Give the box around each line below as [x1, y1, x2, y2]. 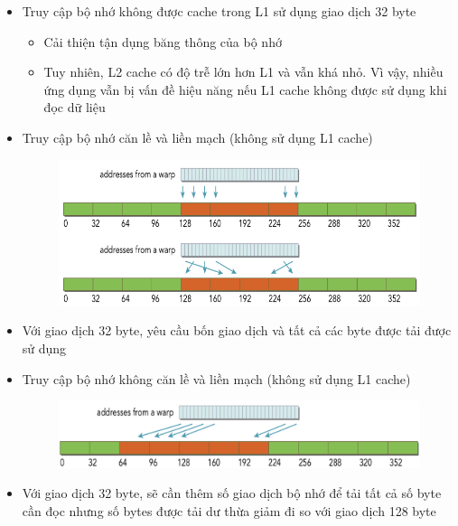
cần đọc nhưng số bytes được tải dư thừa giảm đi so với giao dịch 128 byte [22, 501, 436, 520]
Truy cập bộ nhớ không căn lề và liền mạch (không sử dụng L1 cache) [22, 369, 411, 388]
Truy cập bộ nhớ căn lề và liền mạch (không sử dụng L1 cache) [22, 127, 373, 146]
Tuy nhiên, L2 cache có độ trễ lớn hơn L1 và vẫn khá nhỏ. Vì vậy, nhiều [43, 62, 444, 81]
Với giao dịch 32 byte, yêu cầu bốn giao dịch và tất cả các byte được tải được [22, 321, 452, 340]
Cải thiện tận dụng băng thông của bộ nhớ [43, 32, 282, 51]
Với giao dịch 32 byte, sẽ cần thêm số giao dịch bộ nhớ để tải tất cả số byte [22, 484, 442, 503]
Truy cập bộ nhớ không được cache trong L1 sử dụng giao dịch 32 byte [22, 2, 416, 20]
